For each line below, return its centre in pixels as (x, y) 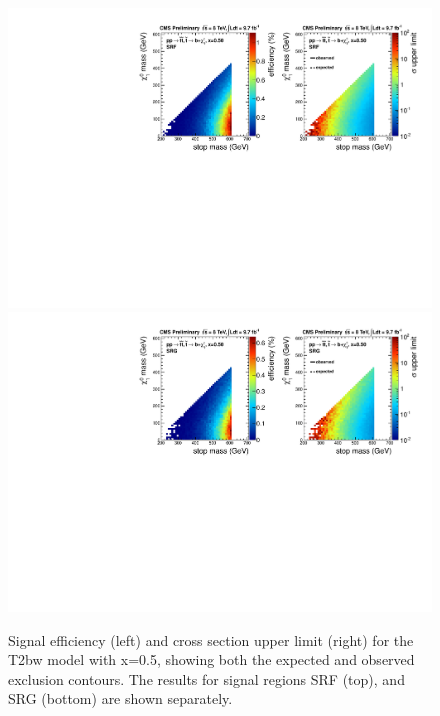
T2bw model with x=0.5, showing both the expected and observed (211, 659)
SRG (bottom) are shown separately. (120, 698)
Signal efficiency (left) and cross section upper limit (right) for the (211, 639)
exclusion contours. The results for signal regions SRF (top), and (206, 678)
